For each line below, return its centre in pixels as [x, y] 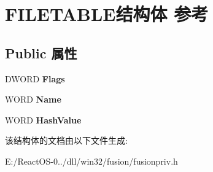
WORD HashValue [43, 119]
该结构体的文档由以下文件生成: [66, 140]
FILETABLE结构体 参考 [107, 14]
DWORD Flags [35, 78]
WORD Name [33, 99]
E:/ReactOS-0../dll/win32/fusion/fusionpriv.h [91, 161]
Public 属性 [41, 53]
